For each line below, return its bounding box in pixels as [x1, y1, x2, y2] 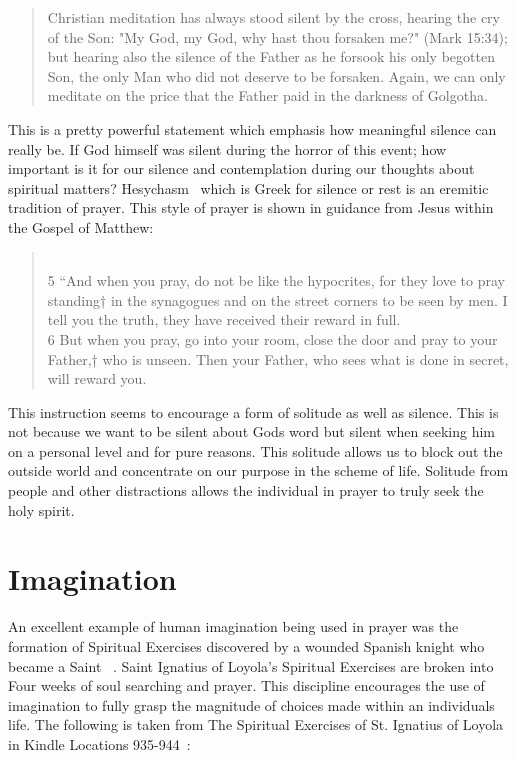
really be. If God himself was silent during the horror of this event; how [8, 138, 447, 159]
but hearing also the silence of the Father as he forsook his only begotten [47, 46, 495, 67]
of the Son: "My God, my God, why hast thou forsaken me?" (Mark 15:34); [47, 26, 508, 47]
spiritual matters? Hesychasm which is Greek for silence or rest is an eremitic [8, 177, 489, 198]
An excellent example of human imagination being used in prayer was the [8, 616, 459, 637]
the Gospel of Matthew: [8, 216, 154, 237]
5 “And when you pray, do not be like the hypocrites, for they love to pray [47, 270, 505, 291]
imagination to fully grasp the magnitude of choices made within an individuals [8, 694, 495, 715]
